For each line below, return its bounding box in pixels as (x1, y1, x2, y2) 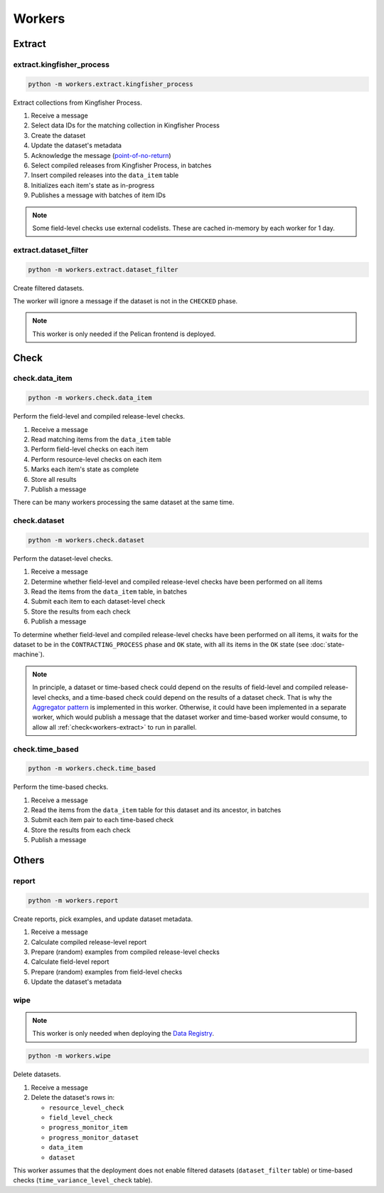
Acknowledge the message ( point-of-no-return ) (31, 151, 171, 159)
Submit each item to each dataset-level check (31, 597, 166, 606)
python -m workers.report (28, 896, 119, 904)
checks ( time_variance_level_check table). (13, 1176, 153, 1184)
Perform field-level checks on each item (31, 445, 149, 453)
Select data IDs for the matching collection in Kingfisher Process (31, 121, 220, 130)
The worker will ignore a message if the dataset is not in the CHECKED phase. (13, 296, 238, 305)
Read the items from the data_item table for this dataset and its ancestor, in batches (31, 806, 282, 814)
